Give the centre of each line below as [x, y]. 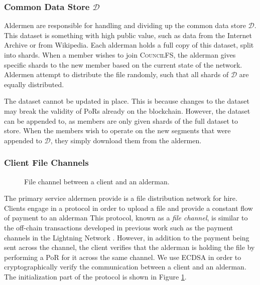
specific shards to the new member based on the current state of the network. [123, 64]
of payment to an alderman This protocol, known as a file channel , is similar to [126, 218]
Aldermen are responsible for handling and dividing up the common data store [125, 25]
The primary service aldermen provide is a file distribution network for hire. [121, 198]
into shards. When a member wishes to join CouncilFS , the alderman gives [120, 55]
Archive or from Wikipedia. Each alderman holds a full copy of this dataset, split [129, 45]
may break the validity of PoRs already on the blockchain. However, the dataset [127, 110]
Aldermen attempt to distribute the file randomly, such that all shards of [116, 74]
